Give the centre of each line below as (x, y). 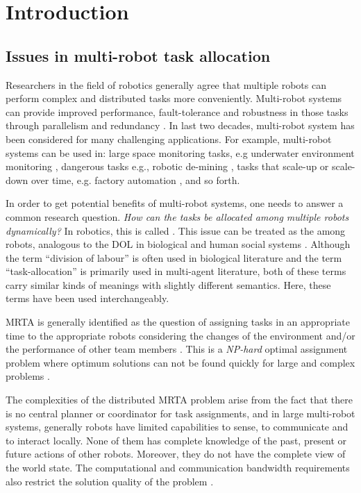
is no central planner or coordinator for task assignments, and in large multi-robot (180, 413)
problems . (28, 376)
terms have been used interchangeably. (87, 298)
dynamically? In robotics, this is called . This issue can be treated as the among (176, 230)
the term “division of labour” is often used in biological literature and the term (174, 257)
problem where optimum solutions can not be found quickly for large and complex (180, 362)
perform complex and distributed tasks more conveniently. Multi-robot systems (174, 98)
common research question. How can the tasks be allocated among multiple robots (177, 216)
